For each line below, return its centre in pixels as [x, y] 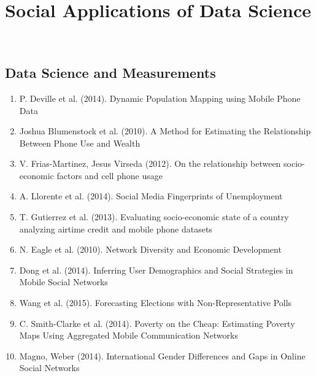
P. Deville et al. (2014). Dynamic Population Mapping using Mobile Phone [160, 98]
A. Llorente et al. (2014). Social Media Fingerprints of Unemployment [151, 196]
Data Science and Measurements [110, 73]
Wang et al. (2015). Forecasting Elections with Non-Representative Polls [156, 303]
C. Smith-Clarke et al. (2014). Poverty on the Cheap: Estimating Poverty [157, 323]
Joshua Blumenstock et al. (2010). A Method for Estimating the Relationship [165, 131]
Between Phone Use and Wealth [80, 143]
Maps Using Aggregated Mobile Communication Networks [129, 335]
